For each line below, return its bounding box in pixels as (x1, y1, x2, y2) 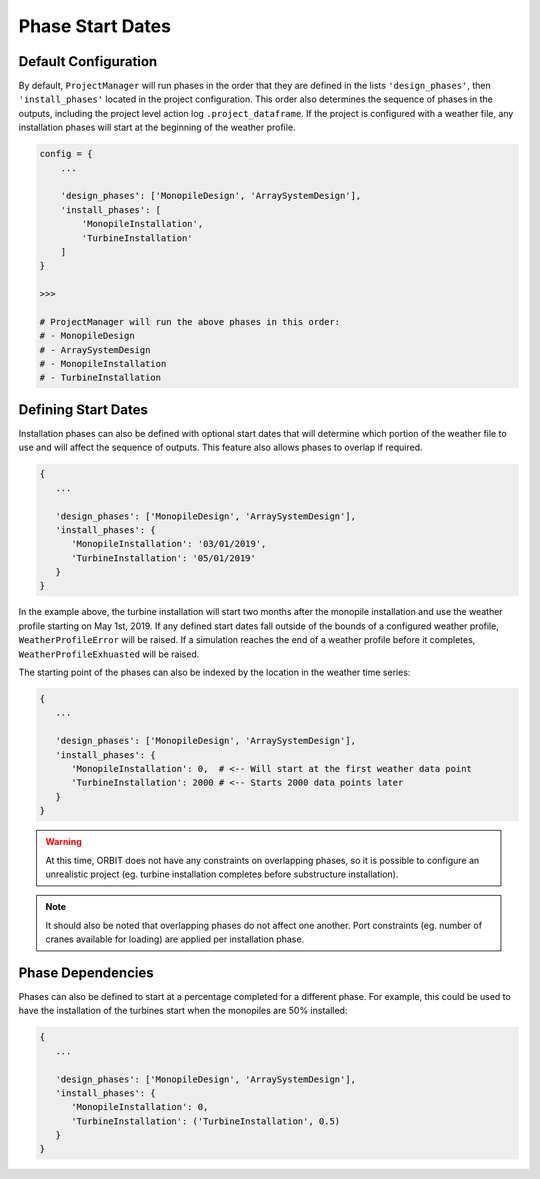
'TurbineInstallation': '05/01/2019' (71, 552, 257, 564)
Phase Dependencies (18, 964, 154, 981)
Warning (45, 836, 82, 848)
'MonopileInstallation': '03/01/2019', (71, 538, 267, 550)
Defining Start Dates (18, 401, 149, 418)
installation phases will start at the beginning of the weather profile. (18, 121, 296, 134)
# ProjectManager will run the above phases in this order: (39, 316, 341, 327)
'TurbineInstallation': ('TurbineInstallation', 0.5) (71, 1115, 341, 1127)
